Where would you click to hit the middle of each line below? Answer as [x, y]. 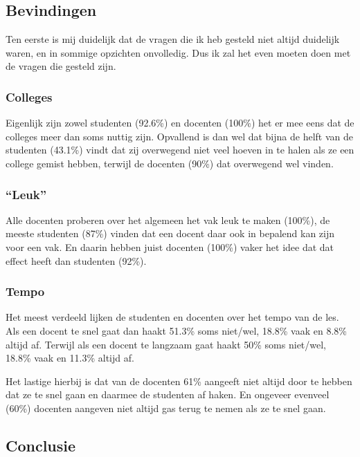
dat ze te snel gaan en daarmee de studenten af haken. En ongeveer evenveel [168, 394]
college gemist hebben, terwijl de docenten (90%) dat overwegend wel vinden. [170, 163]
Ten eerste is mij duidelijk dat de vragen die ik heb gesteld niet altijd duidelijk [173, 39]
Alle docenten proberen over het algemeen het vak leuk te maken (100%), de [168, 220]
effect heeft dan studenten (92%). [76, 260]
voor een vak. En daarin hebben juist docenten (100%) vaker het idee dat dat [170, 246]
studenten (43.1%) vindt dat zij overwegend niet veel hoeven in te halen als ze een [180, 150]
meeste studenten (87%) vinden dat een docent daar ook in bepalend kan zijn [170, 233]
